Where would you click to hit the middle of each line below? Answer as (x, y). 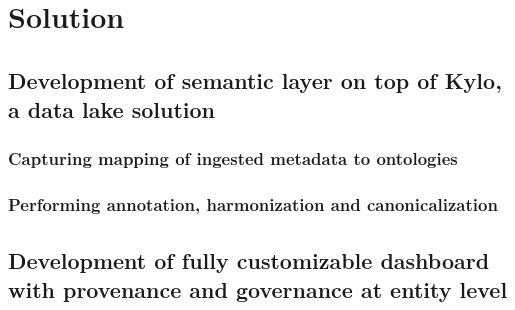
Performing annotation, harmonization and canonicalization (253, 204)
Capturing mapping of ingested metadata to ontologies (233, 158)
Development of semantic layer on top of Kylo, (255, 79)
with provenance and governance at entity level (258, 289)
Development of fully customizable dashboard (249, 259)
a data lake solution (112, 109)
